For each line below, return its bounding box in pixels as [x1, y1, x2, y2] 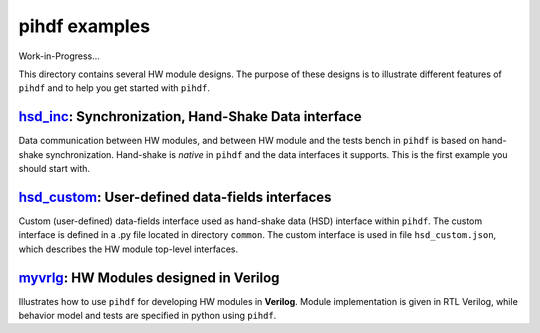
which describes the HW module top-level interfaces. [18, 243, 239, 255]
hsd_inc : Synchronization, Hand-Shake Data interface [18, 108, 362, 125]
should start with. [18, 163, 90, 175]
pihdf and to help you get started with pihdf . [18, 82, 210, 94]
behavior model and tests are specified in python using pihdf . [18, 310, 277, 321]
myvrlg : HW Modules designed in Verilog [18, 269, 280, 286]
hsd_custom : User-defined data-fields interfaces [18, 188, 332, 205]
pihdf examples [18, 15, 150, 37]
